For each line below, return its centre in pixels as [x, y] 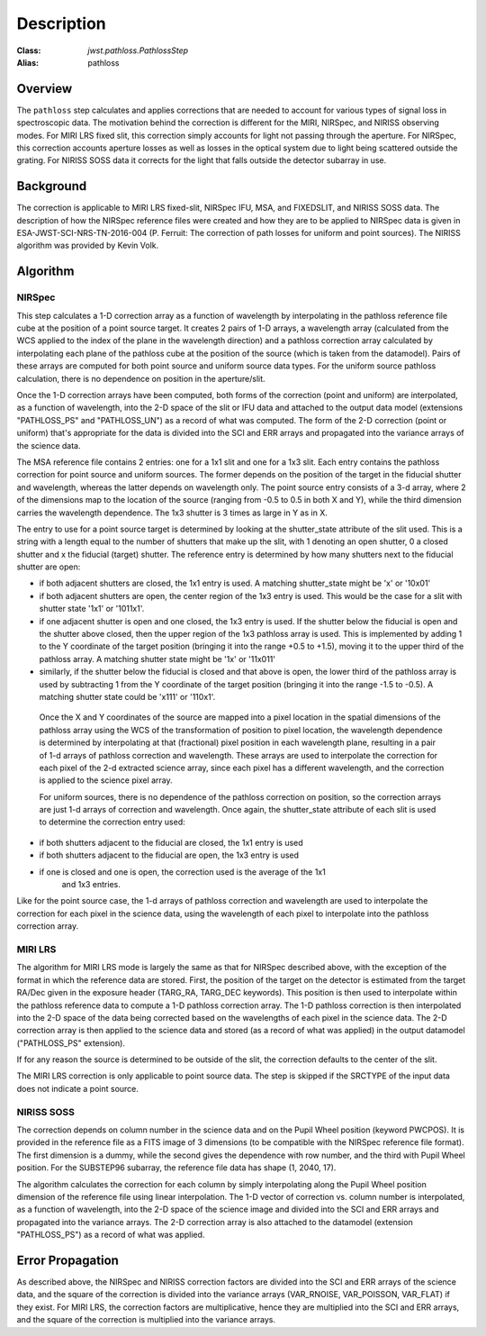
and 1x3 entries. [91, 885]
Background [52, 186]
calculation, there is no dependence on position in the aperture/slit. [141, 378]
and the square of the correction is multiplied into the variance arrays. [146, 1320]
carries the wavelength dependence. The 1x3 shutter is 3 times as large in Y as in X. [172, 513]
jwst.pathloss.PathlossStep [138, 50]
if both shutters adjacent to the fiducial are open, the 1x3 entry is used [169, 855]
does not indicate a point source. [78, 1088]
